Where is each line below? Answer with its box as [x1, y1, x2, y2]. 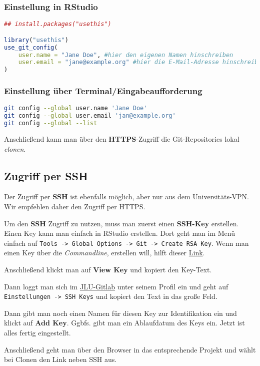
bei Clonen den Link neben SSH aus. [4, 354, 117, 364]
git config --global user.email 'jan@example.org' [4, 112, 176, 120]
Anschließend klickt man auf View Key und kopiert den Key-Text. [4, 264, 212, 274]
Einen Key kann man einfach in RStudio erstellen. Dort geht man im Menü [4, 228, 235, 238]
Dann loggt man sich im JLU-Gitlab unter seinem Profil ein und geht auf [4, 281, 228, 291]
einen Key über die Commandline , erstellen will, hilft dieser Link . [4, 247, 205, 258]
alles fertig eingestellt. [4, 327, 71, 338]
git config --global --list [4, 120, 97, 127]
